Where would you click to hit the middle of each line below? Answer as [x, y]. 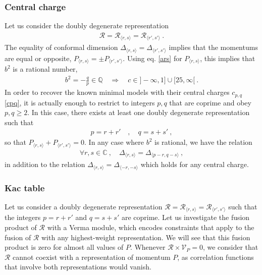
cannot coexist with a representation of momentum [92, 257]
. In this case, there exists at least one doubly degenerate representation [139, 112]
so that [15, 142]
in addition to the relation [45, 164]
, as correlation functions [216, 257]
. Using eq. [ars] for [152, 58]
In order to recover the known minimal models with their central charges [117, 92]
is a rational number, [45, 69]
